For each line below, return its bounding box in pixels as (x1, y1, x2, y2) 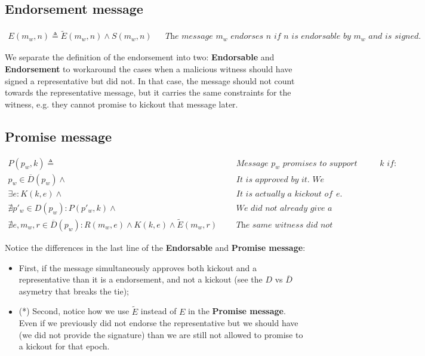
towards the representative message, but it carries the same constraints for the (5, 86, 291, 99)
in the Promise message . (188, 305, 286, 317)
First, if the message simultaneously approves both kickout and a (19, 261, 257, 274)
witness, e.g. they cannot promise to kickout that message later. (5, 97, 238, 110)
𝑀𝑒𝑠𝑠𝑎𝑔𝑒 (236, 159, 269, 168)
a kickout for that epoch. (19, 340, 110, 352)
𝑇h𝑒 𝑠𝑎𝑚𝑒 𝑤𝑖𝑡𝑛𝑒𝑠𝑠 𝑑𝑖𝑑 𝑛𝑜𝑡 (236, 220, 333, 229)
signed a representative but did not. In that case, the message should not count (5, 74, 295, 87)
